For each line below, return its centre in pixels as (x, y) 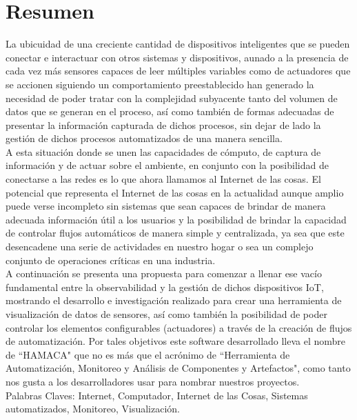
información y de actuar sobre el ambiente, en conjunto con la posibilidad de (167, 165)
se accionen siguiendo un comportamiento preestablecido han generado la (160, 84)
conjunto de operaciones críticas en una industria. (111, 260)
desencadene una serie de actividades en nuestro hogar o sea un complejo (160, 247)
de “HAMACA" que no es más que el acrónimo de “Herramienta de (148, 354)
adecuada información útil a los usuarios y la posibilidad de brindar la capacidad (176, 219)
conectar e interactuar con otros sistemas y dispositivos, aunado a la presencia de (177, 57)
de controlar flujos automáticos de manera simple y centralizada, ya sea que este (175, 233)
